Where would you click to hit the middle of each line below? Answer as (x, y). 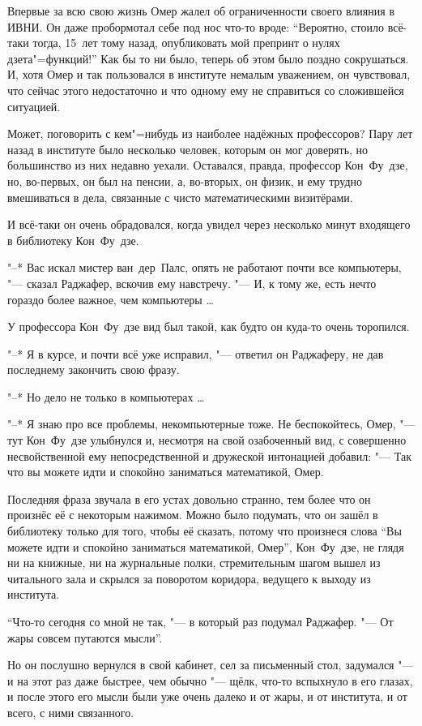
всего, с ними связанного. (71, 712)
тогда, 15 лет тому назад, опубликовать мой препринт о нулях (186, 43)
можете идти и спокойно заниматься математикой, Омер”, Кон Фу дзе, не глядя (206, 546)
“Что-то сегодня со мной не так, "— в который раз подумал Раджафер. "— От (200, 621)
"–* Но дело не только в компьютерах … (106, 396)
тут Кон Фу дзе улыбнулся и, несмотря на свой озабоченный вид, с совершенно (207, 440)
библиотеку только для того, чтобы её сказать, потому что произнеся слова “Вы (205, 531)
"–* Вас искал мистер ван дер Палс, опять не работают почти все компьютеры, (205, 267)
